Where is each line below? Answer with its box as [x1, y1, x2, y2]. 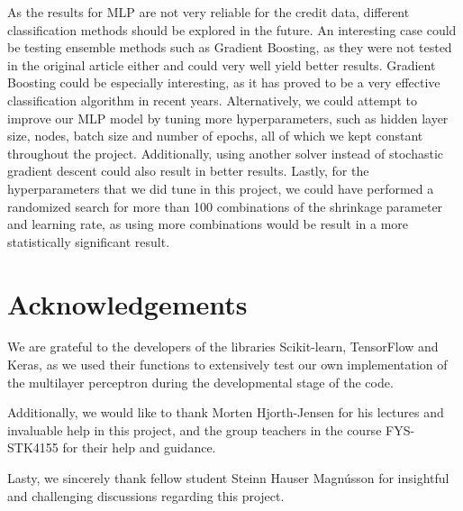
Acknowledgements [7, 285, 248, 322]
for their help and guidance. [62, 438, 216, 457]
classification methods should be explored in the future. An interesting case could [7, 20, 457, 39]
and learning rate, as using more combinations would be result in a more [7, 214, 409, 233]
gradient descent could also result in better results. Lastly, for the [7, 161, 369, 180]
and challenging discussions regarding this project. [7, 486, 285, 505]
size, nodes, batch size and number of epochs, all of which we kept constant [7, 126, 423, 145]
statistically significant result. [7, 232, 170, 251]
